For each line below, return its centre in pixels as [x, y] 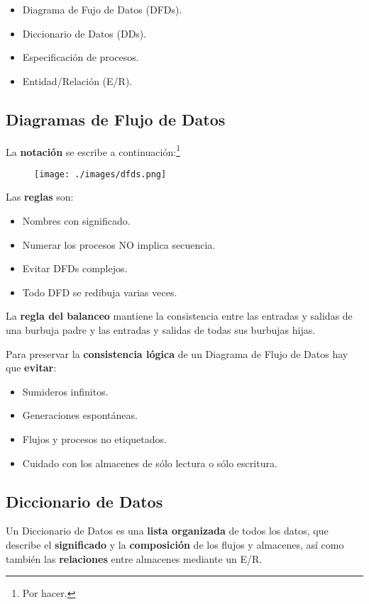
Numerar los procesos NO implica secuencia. [119, 244]
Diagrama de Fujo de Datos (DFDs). [102, 9]
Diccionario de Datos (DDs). [84, 33]
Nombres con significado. [76, 221]
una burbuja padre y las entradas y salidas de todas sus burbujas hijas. [161, 330]
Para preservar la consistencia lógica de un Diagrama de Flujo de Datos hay [177, 353]
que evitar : [31, 368]
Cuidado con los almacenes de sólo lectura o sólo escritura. [150, 463]
